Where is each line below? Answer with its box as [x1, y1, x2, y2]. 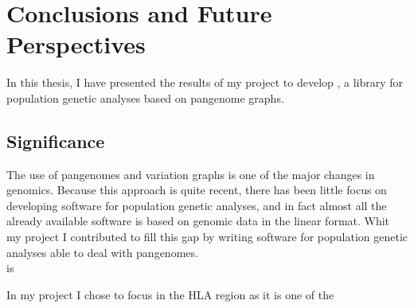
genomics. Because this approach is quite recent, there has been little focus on [6, 181, 387, 198]
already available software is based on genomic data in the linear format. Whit [6, 212, 390, 229]
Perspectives [6, 28, 146, 60]
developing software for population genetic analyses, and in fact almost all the [6, 197, 387, 213]
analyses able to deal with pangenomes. [6, 244, 198, 260]
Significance [6, 128, 105, 153]
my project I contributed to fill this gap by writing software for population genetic [6, 228, 408, 245]
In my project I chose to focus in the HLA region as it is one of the [6, 286, 334, 302]
